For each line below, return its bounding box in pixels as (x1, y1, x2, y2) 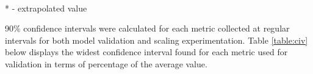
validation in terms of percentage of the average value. (5, 57, 207, 70)
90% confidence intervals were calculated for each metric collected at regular (5, 22, 290, 35)
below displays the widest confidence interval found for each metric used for (5, 45, 288, 58)
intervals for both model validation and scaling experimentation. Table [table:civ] (5, 33, 308, 46)
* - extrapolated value (5, 1, 87, 14)
